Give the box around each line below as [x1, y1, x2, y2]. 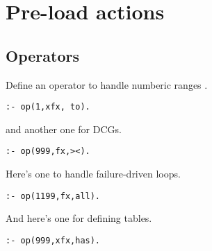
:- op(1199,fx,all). [6, 191, 101, 201]
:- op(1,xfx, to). [6, 102, 90, 112]
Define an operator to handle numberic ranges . [6, 77, 208, 92]
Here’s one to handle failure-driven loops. [6, 166, 181, 181]
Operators [6, 44, 79, 66]
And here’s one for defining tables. [6, 211, 152, 225]
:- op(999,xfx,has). [6, 235, 101, 245]
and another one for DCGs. [6, 121, 122, 136]
